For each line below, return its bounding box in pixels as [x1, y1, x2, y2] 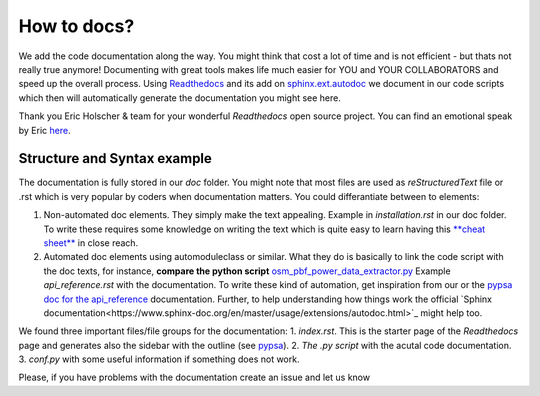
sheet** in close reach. [43, 236, 139, 249]
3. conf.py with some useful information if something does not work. [18, 353, 300, 365]
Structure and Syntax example [18, 150, 212, 167]
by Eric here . [18, 124, 71, 136]
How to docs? [18, 15, 135, 37]
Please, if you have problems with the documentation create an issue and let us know [18, 371, 370, 384]
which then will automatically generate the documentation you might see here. [18, 91, 342, 104]
